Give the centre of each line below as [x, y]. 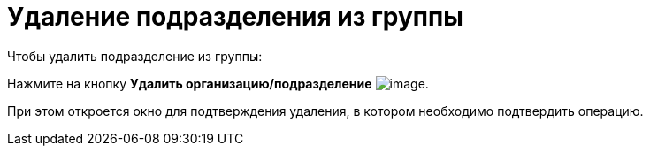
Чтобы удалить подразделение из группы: [135, 56]
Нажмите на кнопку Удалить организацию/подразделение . [218, 83]
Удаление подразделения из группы [235, 17]
